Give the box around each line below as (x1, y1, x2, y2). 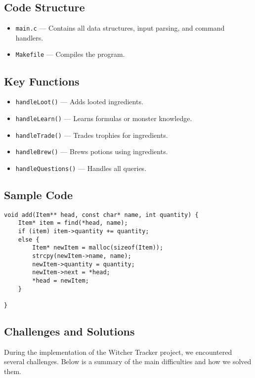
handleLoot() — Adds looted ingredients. (15, 96, 143, 107)
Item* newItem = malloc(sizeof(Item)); (32, 244, 164, 252)
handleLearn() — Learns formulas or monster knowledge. (15, 113, 192, 123)
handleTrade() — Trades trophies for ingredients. (15, 129, 168, 140)
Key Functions (4, 73, 80, 88)
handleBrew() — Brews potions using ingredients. (15, 146, 168, 157)
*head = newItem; (32, 277, 89, 285)
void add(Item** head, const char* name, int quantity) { (4, 211, 199, 218)
